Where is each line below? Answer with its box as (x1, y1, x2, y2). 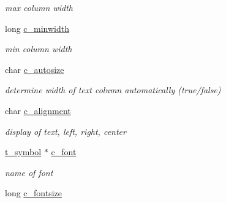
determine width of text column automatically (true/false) (5, 83, 221, 96)
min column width (5, 42, 72, 55)
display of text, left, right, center (5, 124, 126, 137)
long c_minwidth (5, 21, 70, 34)
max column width (5, 1, 73, 13)
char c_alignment (5, 104, 71, 117)
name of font (5, 166, 53, 178)
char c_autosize (5, 63, 64, 75)
